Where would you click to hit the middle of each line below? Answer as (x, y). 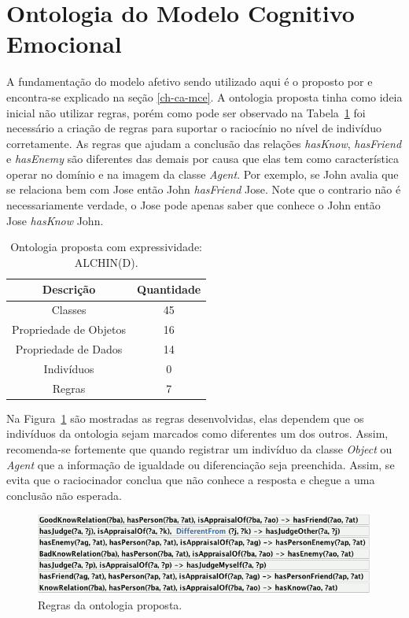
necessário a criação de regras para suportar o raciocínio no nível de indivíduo (194, 128)
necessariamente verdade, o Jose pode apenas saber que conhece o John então (193, 205)
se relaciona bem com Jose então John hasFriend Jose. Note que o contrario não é (204, 189)
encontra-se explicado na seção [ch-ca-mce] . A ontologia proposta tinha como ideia (204, 96)
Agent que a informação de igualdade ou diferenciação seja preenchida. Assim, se (201, 464)
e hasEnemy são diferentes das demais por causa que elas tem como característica (203, 159)
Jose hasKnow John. (55, 220)
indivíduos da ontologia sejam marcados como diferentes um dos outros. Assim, (197, 433)
